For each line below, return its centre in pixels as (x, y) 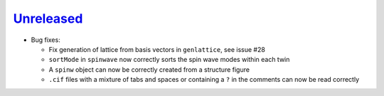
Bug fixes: (46, 40)
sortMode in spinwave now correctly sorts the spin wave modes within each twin (169, 60)
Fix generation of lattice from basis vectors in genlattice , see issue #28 (157, 49)
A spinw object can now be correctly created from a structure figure (149, 69)
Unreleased (48, 18)
